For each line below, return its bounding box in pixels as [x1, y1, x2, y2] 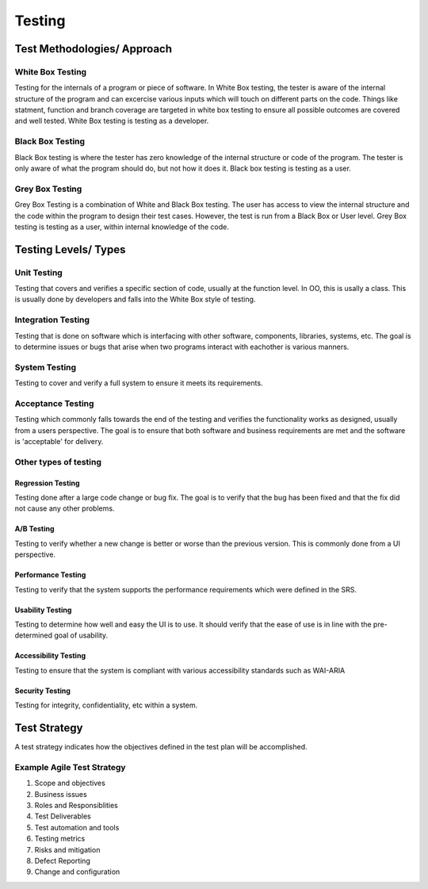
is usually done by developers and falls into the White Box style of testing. [14, 294, 256, 305]
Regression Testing [14, 478, 80, 488]
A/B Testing [14, 524, 55, 534]
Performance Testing [14, 570, 86, 580]
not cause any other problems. [14, 504, 115, 513]
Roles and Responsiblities [34, 800, 118, 810]
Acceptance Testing [14, 397, 94, 408]
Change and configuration [34, 867, 120, 876]
